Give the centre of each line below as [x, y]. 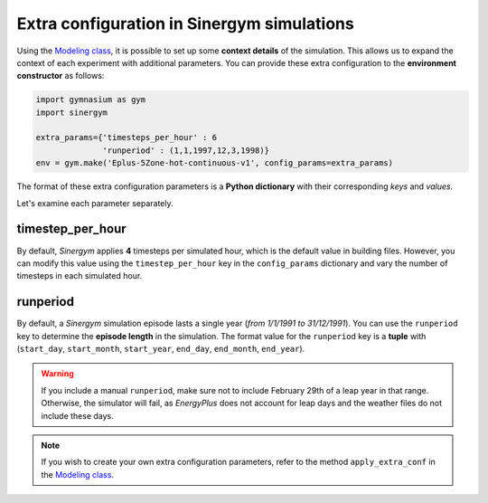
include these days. [78, 415]
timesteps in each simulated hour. [80, 276]
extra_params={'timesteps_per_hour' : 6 [126, 138]
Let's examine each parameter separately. [95, 203]
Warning [57, 374]
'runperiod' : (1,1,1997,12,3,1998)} [186, 150]
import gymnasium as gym [91, 100]
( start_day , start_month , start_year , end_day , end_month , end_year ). [161, 349]
